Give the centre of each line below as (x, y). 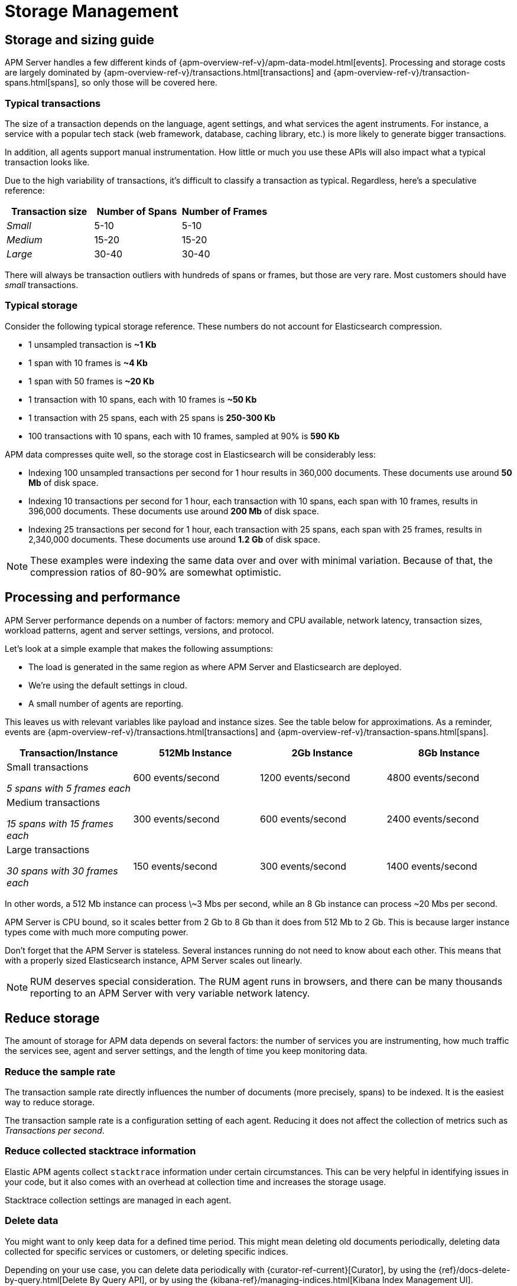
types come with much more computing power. (97, 932)
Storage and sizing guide (80, 40)
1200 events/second (305, 777)
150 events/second (175, 866)
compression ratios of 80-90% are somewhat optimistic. (156, 572)
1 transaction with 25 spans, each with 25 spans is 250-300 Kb (152, 417)
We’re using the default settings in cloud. (108, 685)
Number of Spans (137, 211)
